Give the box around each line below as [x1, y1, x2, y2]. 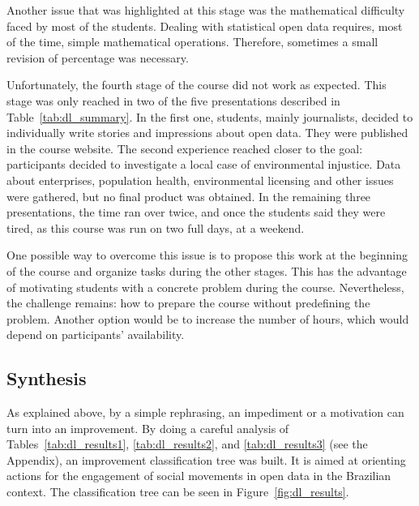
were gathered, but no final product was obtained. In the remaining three [6, 187, 371, 204]
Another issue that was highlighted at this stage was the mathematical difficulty [6, 2, 405, 18]
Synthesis [6, 366, 87, 391]
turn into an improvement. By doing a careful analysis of [6, 419, 289, 436]
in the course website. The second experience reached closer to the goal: [6, 139, 363, 157]
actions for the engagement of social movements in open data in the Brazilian [6, 467, 391, 484]
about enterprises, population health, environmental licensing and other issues [6, 171, 394, 188]
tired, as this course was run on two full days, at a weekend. [6, 219, 305, 236]
